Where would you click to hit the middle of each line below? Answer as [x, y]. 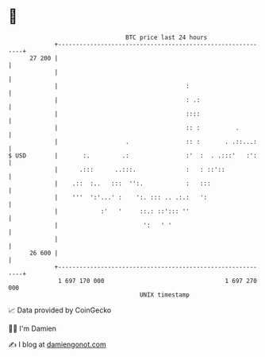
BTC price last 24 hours [167, 37]
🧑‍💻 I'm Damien [33, 328]
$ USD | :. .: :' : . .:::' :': [133, 155]
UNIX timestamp [165, 295]
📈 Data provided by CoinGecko [60, 310]
